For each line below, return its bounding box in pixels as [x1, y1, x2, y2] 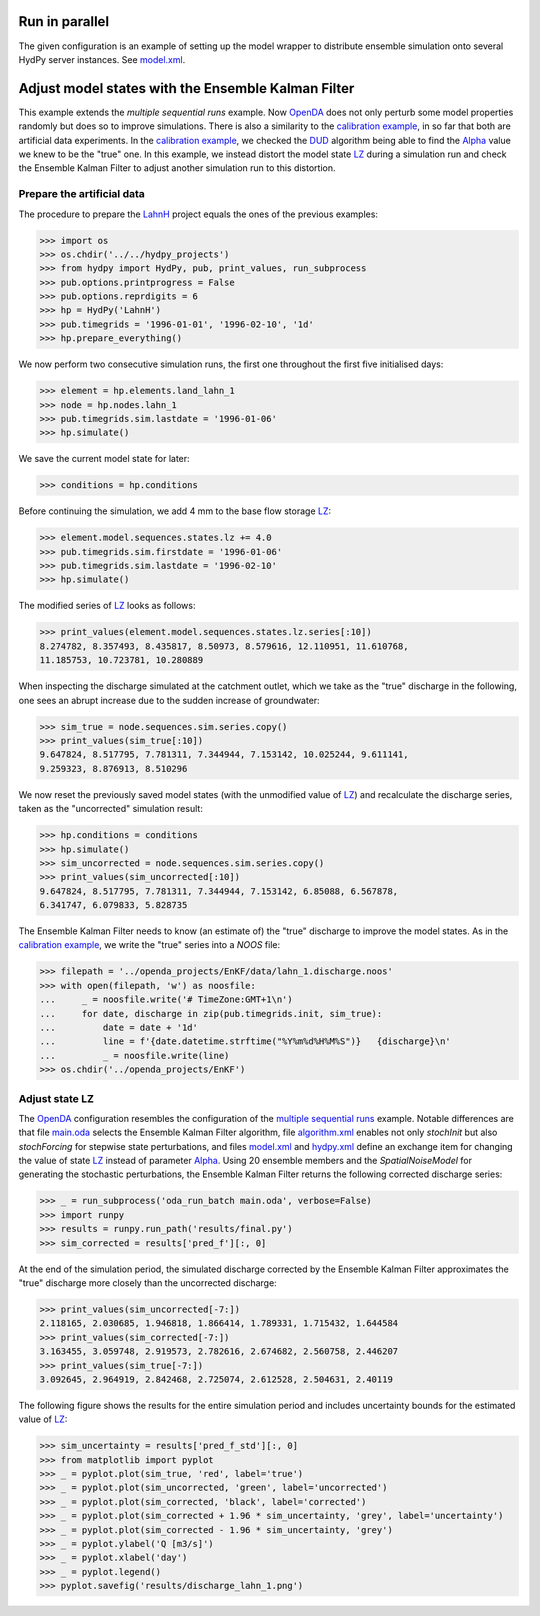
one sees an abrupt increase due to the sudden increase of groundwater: [18, 694, 320, 706]
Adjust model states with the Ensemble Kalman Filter [18, 80, 355, 97]
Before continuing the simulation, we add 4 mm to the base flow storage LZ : [18, 505, 332, 517]
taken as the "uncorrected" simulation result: [18, 803, 204, 815]
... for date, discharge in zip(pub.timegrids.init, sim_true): [39, 1008, 383, 1019]
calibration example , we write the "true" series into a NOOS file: [18, 939, 281, 951]
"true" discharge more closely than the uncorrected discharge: [18, 1277, 277, 1289]
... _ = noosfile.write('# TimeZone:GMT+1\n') [39, 994, 294, 1005]
